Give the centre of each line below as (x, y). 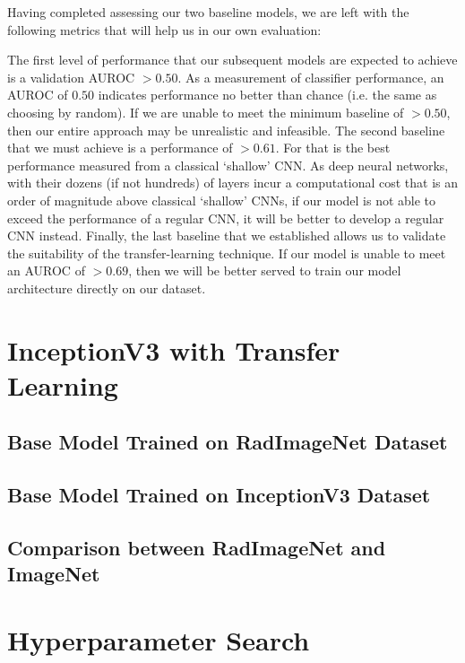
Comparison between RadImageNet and (197, 548)
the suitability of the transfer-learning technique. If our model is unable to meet (227, 253)
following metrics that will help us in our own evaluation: (164, 29)
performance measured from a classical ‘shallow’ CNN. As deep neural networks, (228, 165)
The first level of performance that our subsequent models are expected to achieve (232, 60)
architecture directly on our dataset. (107, 288)
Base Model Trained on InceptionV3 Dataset (219, 495)
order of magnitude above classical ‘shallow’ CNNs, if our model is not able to (222, 200)
